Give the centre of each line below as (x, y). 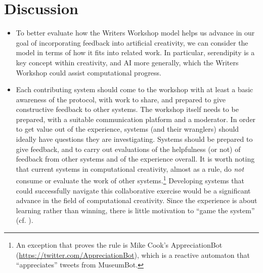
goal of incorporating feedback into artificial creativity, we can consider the (132, 42)
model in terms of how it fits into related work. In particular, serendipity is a (135, 52)
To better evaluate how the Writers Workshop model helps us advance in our (135, 33)
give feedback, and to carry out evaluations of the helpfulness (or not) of (128, 149)
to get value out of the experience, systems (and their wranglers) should (127, 129)
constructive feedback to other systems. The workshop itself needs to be (127, 109)
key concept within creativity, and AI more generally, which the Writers (127, 62)
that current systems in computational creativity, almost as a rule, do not (130, 168)
